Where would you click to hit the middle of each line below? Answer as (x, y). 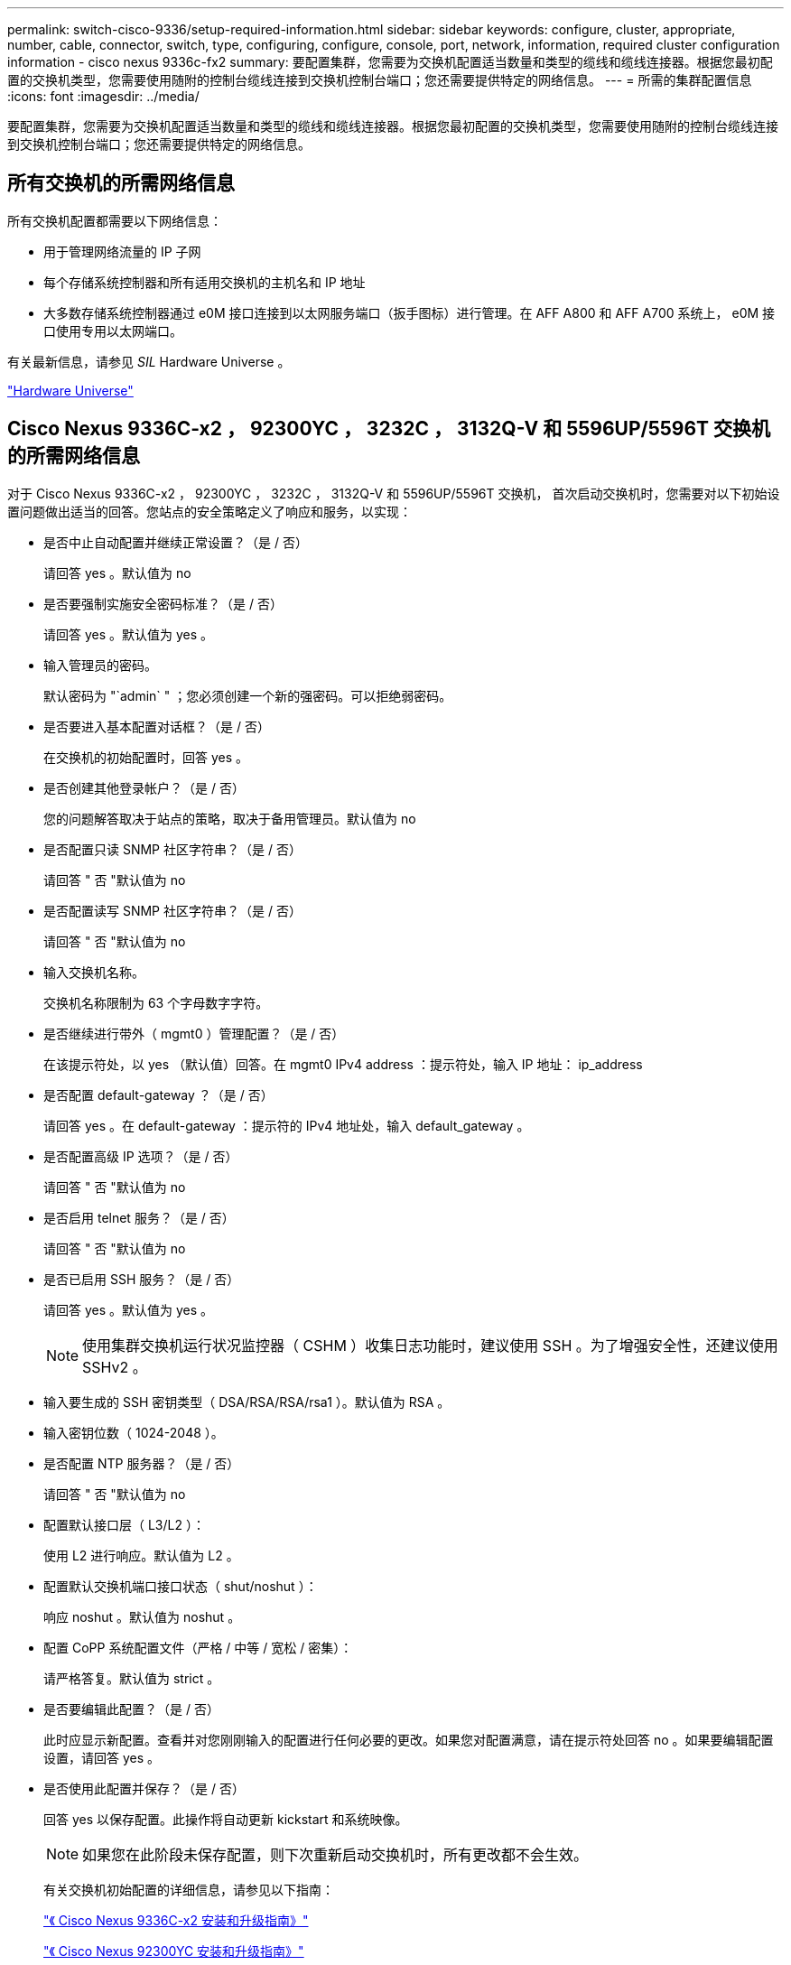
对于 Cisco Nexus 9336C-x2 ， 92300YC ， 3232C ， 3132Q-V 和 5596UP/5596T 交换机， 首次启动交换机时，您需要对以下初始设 (394, 493)
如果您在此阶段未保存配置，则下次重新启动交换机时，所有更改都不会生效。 (335, 1854)
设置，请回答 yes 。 (102, 1757)
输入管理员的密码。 (100, 665)
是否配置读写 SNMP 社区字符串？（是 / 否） (172, 910)
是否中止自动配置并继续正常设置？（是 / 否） (176, 542)
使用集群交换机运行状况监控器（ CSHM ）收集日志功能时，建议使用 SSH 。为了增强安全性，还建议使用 (430, 1345)
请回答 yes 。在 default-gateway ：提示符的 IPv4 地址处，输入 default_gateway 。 (287, 1125)
